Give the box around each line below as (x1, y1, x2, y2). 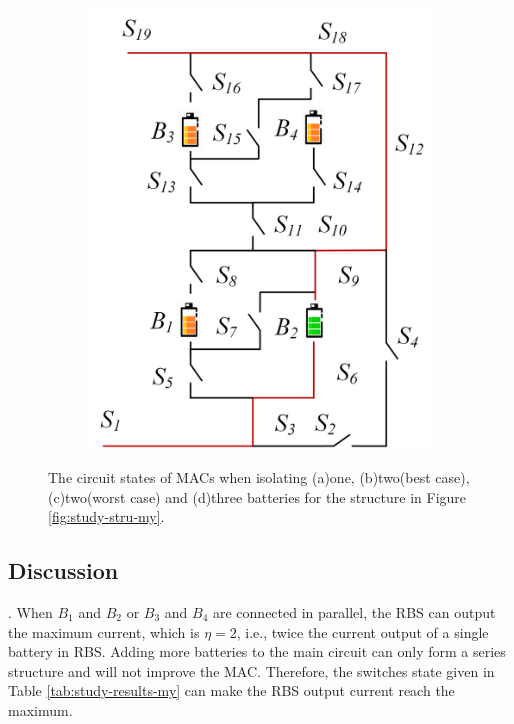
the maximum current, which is (8, 621, 200, 642)
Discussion (8, 555, 119, 586)
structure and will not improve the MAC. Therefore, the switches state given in (8, 660, 495, 681)
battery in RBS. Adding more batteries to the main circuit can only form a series (8, 641, 506, 662)
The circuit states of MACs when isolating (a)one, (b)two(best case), (48, 467, 470, 488)
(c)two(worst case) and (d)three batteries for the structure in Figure (48, 486, 467, 507)
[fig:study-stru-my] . (48, 506, 165, 527)
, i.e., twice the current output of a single (236, 621, 489, 642)
